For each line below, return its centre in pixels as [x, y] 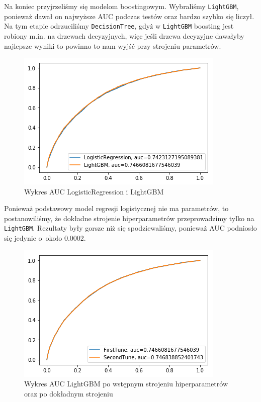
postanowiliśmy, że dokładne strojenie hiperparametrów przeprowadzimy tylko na [129, 218]
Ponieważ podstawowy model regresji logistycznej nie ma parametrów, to [116, 208]
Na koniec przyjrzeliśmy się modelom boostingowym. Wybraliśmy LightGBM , [121, 6]
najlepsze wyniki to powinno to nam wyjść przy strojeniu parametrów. [113, 45]
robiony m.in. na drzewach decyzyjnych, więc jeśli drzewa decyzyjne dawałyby [124, 35]
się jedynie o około [33, 238]
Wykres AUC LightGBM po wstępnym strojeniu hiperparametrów [126, 384]
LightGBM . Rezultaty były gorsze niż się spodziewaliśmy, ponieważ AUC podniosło [130, 228]
